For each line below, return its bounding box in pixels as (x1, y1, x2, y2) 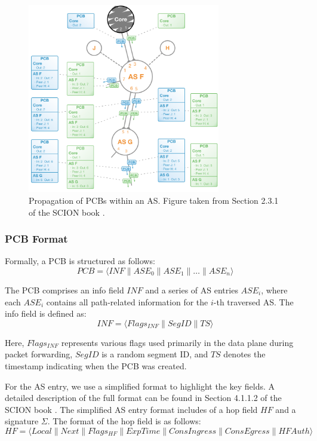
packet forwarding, (5, 348, 73, 360)
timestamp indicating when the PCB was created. (5, 360, 187, 372)
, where (261, 284, 288, 296)
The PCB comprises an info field (5, 284, 124, 296)
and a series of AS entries (145, 284, 238, 296)
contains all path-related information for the (46, 295, 208, 308)
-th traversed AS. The (213, 295, 294, 308)
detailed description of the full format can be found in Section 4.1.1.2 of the (5, 391, 282, 404)
